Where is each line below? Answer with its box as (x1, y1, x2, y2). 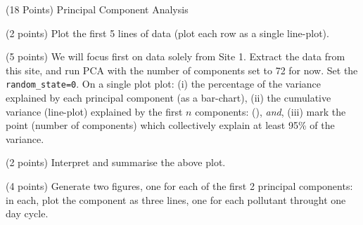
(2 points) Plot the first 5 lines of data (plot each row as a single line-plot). (6, 25, 329, 40)
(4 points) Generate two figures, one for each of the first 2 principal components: (6, 179, 353, 193)
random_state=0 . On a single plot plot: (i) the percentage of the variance (6, 76, 321, 91)
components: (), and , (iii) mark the (195, 104, 346, 118)
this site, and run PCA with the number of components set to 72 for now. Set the (6, 62, 358, 77)
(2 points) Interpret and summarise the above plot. (6, 155, 226, 170)
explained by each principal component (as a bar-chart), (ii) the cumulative (6, 90, 331, 105)
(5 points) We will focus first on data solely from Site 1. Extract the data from (6, 49, 345, 64)
